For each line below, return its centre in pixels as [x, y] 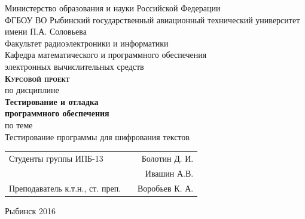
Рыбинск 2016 [30, 210]
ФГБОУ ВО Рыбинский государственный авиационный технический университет [152, 19]
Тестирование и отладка [52, 101]
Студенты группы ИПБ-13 [56, 158]
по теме [19, 124]
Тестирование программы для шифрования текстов [97, 136]
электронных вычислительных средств [74, 66]
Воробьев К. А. [166, 188]
